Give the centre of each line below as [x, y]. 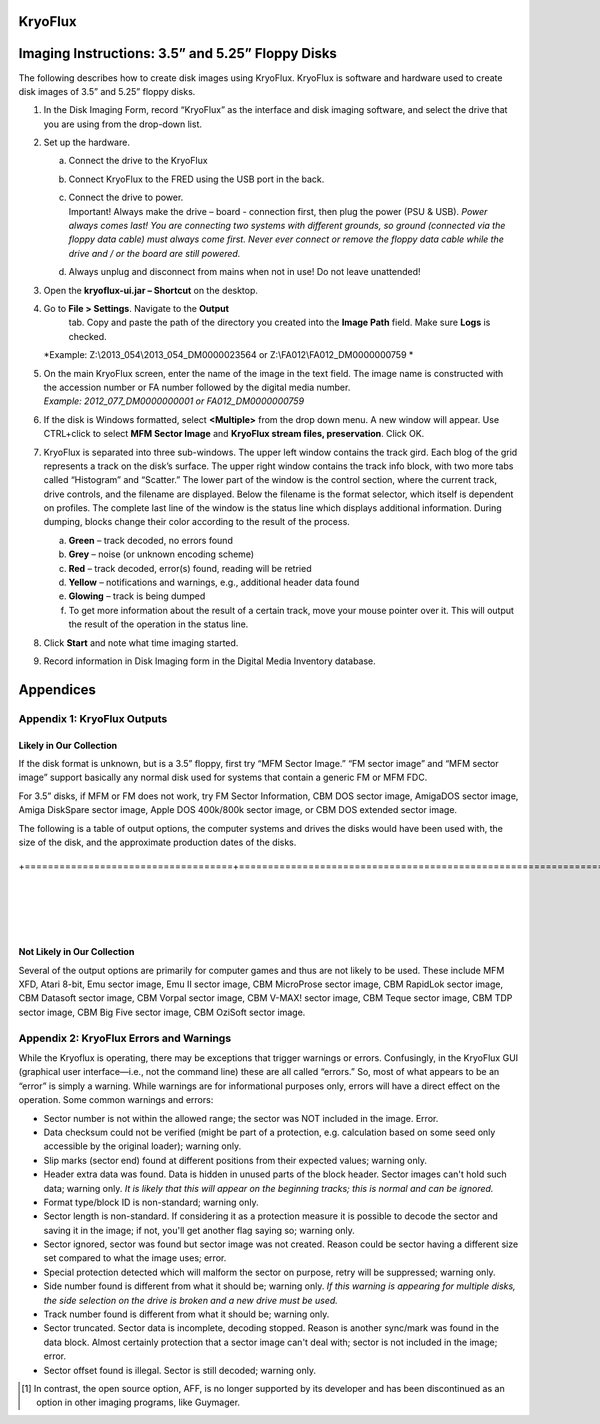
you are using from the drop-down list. [123, 124]
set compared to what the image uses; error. [135, 1258]
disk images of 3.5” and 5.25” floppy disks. [107, 91]
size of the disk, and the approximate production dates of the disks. [157, 842]
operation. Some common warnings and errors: [116, 1100]
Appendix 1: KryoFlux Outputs [93, 718]
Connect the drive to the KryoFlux [138, 161]
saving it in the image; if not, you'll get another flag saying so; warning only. [199, 1230]
